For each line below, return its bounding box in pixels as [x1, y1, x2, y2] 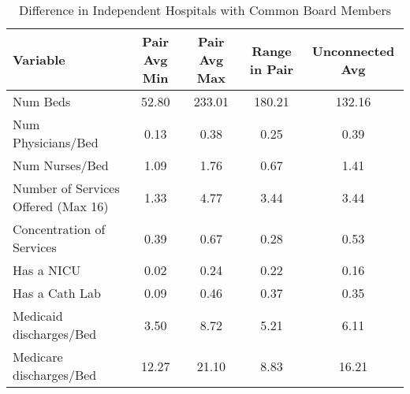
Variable [13, 50, 65, 69]
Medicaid [13, 307, 63, 325]
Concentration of [13, 220, 106, 238]
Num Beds [13, 92, 71, 110]
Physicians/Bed [13, 133, 99, 151]
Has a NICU [13, 261, 81, 279]
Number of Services [13, 179, 120, 197]
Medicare [13, 348, 63, 366]
